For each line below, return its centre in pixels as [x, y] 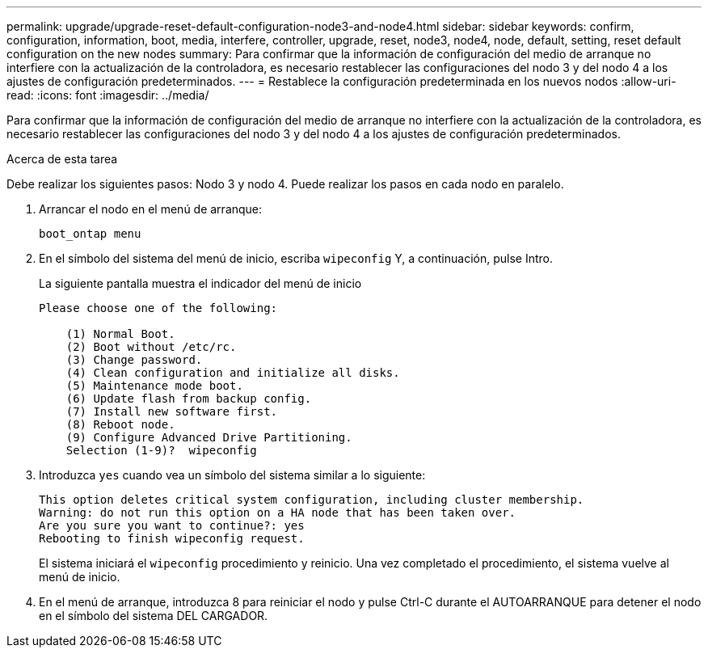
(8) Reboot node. [120, 424]
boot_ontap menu [90, 234]
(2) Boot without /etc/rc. [151, 347]
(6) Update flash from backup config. [189, 399]
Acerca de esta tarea [62, 159]
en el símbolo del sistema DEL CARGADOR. [154, 616]
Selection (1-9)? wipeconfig [161, 450]
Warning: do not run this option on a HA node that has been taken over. [278, 513]
